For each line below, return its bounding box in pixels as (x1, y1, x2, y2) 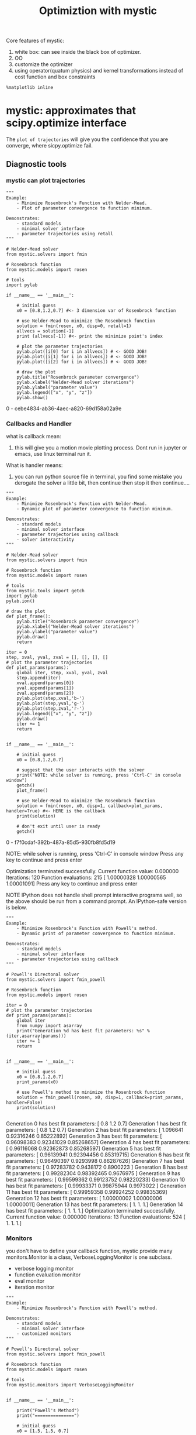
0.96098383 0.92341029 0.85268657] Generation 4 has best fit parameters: (6, 1139, 190, 1146)
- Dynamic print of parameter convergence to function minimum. (16, 931, 176, 937)
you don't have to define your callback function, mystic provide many (6, 1248, 173, 1255)
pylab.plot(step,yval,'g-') (16, 701, 85, 706)
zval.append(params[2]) (16, 691, 75, 696)
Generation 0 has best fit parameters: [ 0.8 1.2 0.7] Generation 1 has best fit (6, 1120, 187, 1127)
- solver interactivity (16, 537, 75, 543)
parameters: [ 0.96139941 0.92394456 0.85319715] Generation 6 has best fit (6, 1151, 190, 1158)
